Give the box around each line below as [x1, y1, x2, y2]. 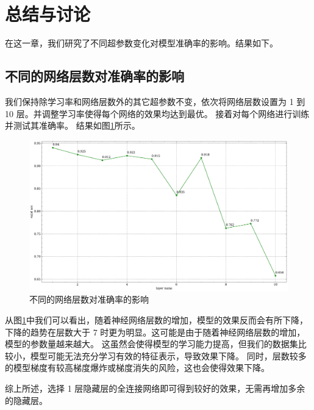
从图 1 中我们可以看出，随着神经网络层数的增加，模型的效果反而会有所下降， [5, 314, 308, 326]
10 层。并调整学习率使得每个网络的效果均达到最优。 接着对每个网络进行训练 [5, 107, 310, 120]
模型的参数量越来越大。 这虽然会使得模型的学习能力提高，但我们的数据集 [5, 337, 298, 350]
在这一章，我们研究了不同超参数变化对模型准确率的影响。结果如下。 [5, 37, 278, 49]
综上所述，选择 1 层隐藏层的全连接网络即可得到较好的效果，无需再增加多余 [5, 382, 305, 395]
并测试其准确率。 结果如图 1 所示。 [5, 119, 140, 132]
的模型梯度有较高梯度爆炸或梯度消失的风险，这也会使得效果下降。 [5, 361, 269, 374]
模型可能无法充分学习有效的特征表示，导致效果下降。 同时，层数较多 [30, 349, 307, 362]
